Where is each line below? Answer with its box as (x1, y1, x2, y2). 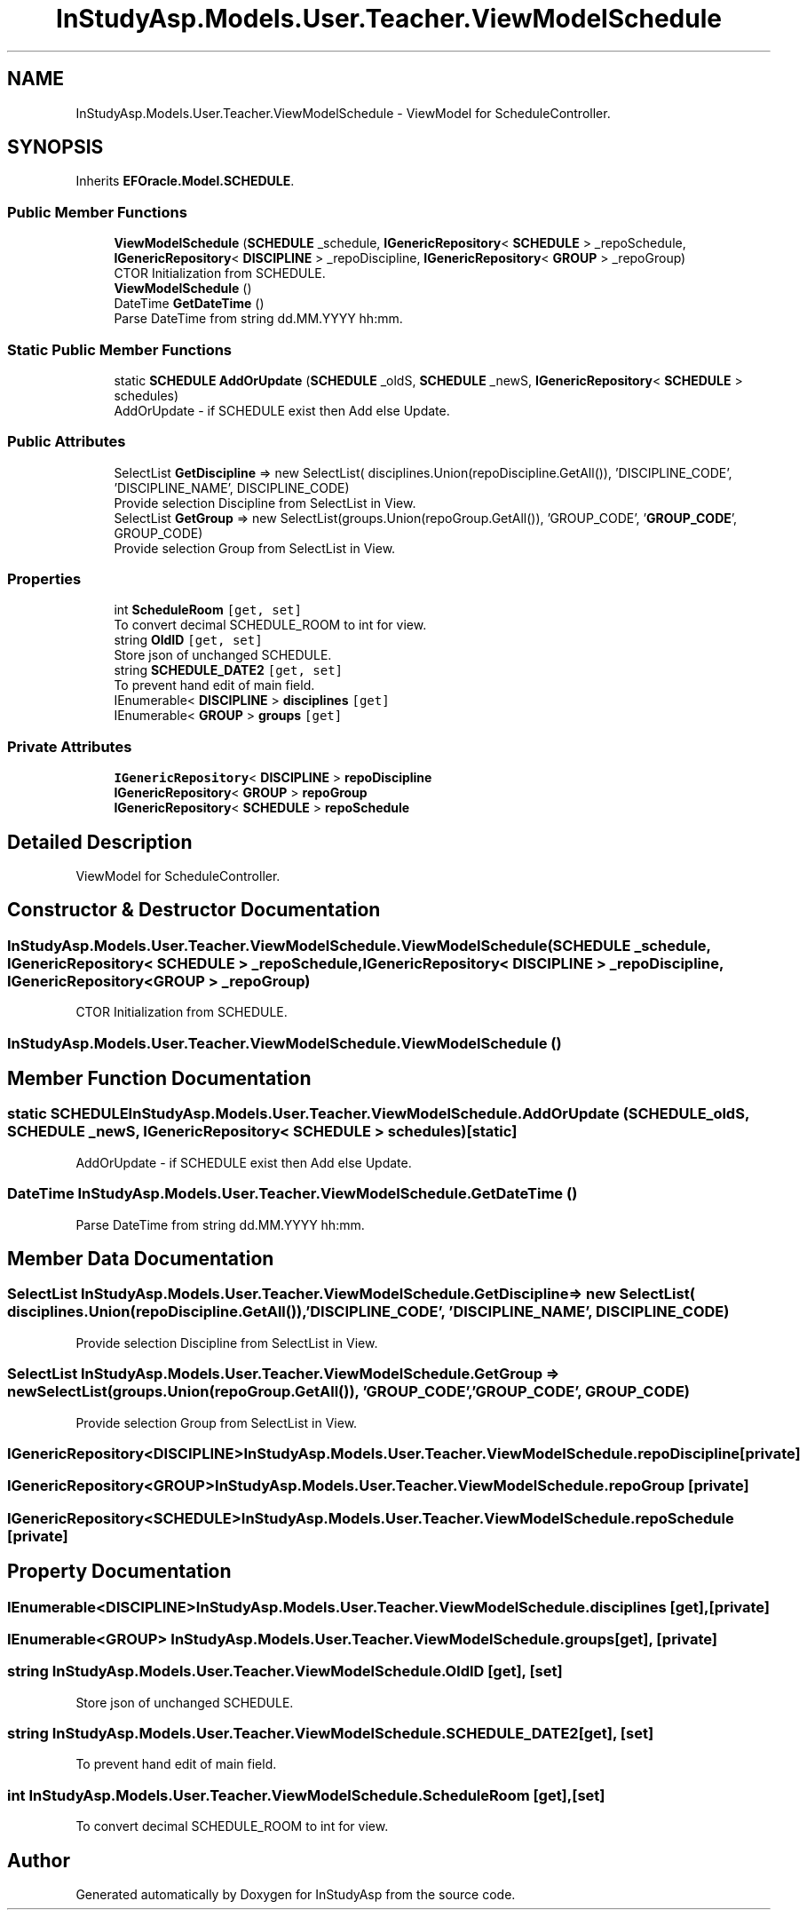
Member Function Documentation (7, 1067, 312, 1090)
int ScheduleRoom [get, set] (114, 602, 302, 618)
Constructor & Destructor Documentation (7, 899, 381, 922)
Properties (7, 570, 82, 589)
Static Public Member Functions (7, 340, 233, 359)
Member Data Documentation (7, 1248, 274, 1271)
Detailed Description (7, 830, 193, 853)
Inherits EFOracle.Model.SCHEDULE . (75, 173, 295, 189)
